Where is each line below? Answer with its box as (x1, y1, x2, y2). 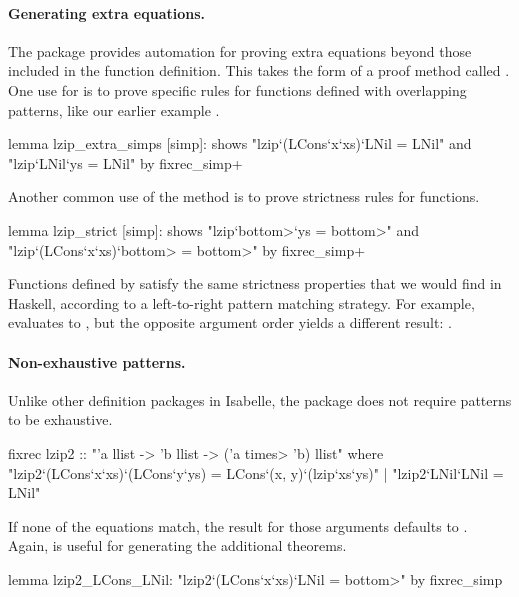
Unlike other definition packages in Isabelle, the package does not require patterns (8, 389, 512, 410)
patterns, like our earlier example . (8, 99, 220, 120)
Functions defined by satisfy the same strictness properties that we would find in (8, 273, 502, 294)
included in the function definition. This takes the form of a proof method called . (8, 60, 510, 81)
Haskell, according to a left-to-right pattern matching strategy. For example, (8, 292, 475, 313)
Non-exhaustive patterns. (8, 351, 186, 372)
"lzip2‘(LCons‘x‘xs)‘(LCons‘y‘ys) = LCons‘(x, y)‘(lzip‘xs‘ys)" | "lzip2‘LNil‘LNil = (8, 462, 504, 483)
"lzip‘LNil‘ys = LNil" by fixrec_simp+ (8, 152, 243, 173)
